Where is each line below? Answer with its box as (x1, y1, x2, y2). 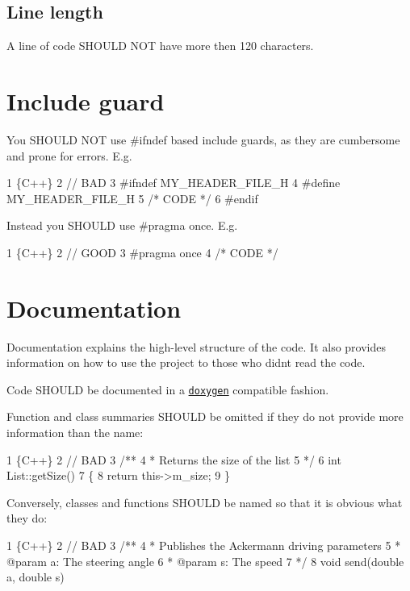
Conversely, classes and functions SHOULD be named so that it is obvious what (6, 493, 403, 510)
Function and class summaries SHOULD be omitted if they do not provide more (6, 408, 404, 425)
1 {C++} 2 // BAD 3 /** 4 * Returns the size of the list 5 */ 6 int (6, 451, 341, 468)
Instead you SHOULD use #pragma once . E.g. (6, 217, 238, 234)
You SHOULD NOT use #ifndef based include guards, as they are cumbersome (6, 131, 400, 148)
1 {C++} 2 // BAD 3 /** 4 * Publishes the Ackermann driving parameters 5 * (6, 537, 401, 554)
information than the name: (6, 424, 144, 441)
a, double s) (6, 568, 65, 585)
